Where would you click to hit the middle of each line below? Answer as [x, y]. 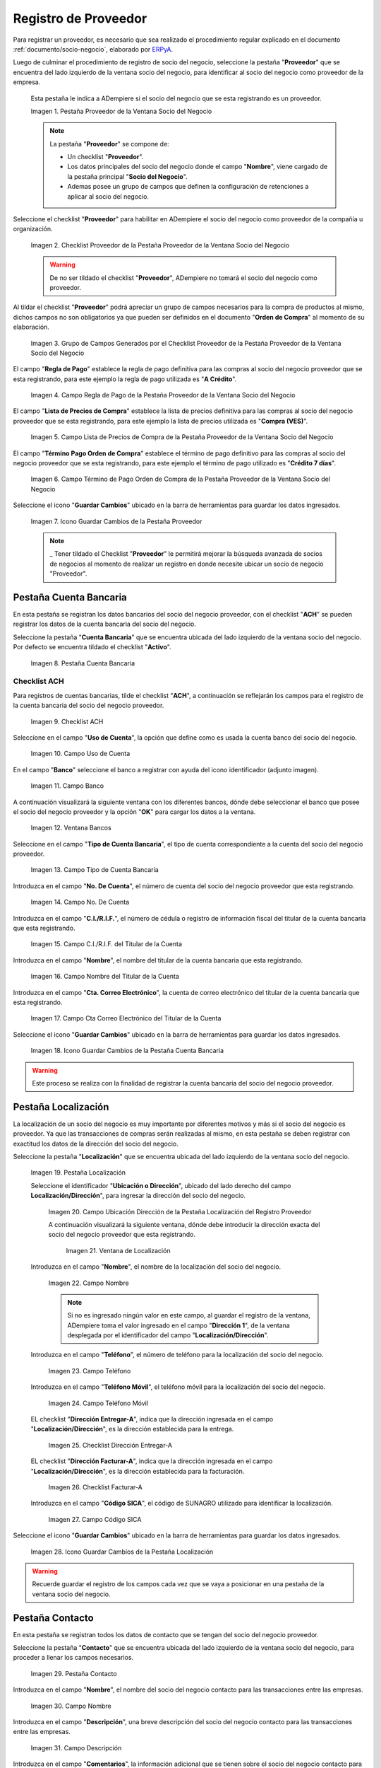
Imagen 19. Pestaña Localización [78, 1173]
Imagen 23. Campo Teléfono [90, 1371]
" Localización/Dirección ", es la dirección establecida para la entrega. [132, 1429]
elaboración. [31, 327]
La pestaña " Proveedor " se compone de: [109, 144]
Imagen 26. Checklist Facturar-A [95, 1487]
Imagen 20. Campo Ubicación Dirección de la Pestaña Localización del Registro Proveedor [180, 1211]
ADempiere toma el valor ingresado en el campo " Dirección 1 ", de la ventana [179, 1325]
